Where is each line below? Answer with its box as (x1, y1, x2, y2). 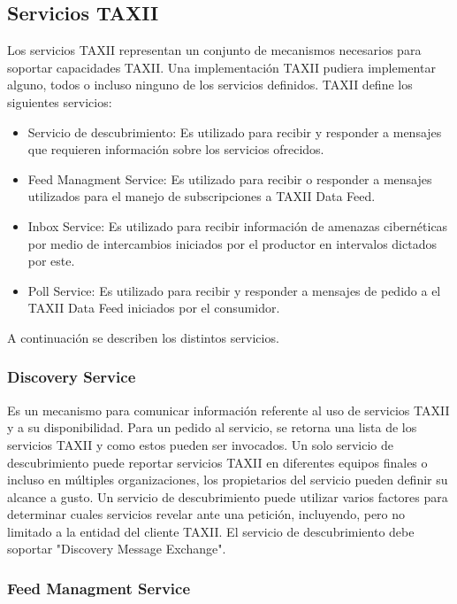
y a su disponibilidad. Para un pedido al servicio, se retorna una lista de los (7, 418, 417, 437)
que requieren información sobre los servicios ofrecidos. (27, 140, 324, 159)
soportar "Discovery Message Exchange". (7, 539, 226, 558)
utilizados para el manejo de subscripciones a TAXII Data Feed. (27, 187, 376, 205)
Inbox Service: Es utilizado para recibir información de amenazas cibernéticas (27, 216, 448, 235)
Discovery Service (7, 366, 136, 388)
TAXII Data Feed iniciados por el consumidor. (27, 298, 280, 317)
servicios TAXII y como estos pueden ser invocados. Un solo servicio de (7, 435, 393, 453)
